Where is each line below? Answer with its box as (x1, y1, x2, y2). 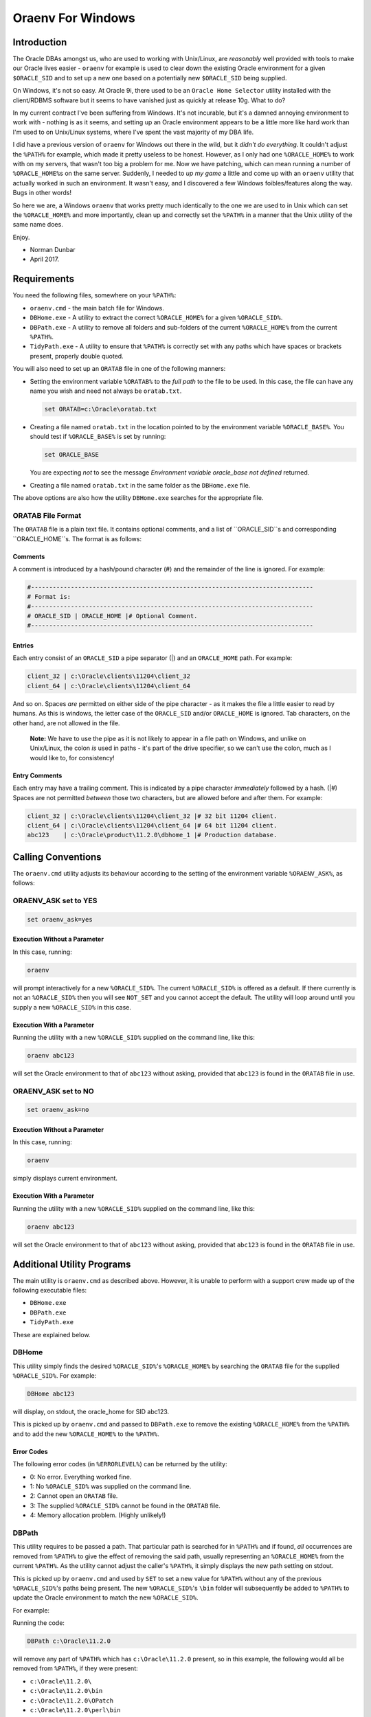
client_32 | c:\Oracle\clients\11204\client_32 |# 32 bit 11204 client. (27, 812, 278, 820)
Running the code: (12, 1619, 65, 1627)
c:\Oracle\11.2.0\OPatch (30, 1696, 113, 1705)
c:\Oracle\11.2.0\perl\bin (30, 1707, 121, 1714)
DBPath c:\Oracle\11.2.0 (27, 1637, 111, 1645)
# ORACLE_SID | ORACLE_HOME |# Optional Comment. (27, 612, 198, 620)
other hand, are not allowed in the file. (12, 718, 120, 727)
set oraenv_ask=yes (27, 916, 93, 923)
